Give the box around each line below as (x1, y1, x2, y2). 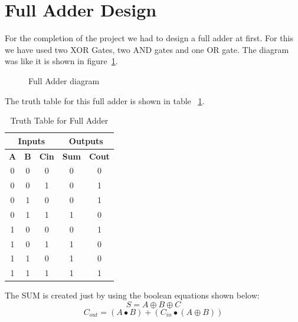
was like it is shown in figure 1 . (5, 55, 118, 67)
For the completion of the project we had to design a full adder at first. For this (5, 32, 293, 44)
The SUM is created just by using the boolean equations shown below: (5, 289, 260, 301)
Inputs (18, 134, 45, 147)
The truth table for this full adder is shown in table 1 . (5, 94, 205, 107)
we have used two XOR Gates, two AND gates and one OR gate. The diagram (5, 43, 289, 55)
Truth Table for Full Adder (10, 114, 109, 127)
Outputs (68, 134, 103, 147)
